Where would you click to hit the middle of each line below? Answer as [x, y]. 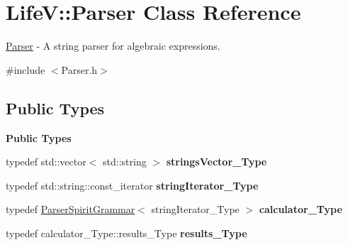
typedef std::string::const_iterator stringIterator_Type [132, 185]
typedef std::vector [46, 162]
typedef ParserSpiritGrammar [71, 209]
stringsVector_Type [217, 162]
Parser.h [79, 69]
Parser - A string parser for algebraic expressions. [113, 46]
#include [26, 69]
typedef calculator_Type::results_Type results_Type [127, 233]
